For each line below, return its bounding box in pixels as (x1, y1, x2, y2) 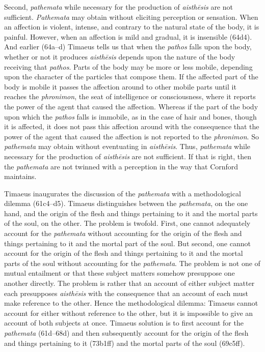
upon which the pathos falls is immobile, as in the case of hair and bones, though (4, 111, 257, 122)
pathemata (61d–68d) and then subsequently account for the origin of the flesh (4, 328, 249, 338)
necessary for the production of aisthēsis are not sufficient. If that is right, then (4, 151, 251, 161)
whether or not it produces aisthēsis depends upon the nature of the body (4, 51, 235, 62)
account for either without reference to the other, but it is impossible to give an (4, 307, 253, 318)
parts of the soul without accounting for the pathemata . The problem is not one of (4, 257, 260, 268)
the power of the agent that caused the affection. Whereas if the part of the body (4, 101, 258, 111)
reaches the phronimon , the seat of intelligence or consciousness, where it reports (4, 91, 256, 102)
